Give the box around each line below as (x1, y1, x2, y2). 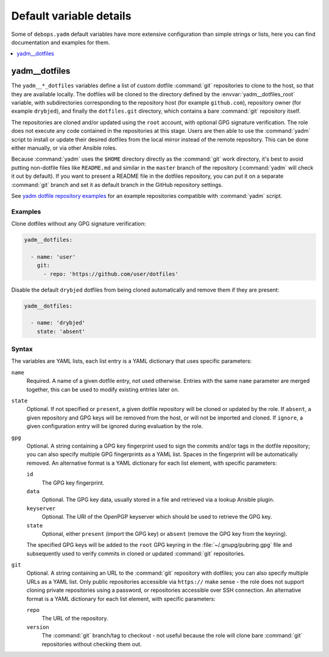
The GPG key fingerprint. (41, 479, 105, 487)
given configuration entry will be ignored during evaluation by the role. (26, 423, 203, 430)
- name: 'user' (30, 253, 76, 260)
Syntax (11, 345, 33, 353)
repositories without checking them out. (41, 640, 142, 648)
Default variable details (11, 9, 132, 23)
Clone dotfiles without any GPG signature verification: (11, 220, 146, 228)
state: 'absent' (37, 328, 85, 335)
